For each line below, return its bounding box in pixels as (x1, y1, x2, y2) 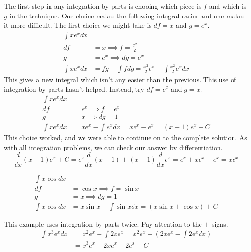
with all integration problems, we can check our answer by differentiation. (4, 142, 223, 152)
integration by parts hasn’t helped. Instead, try (4, 84, 144, 94)
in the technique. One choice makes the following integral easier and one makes (9, 10, 245, 20)
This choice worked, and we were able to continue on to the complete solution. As (4, 133, 247, 143)
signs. (211, 218, 228, 229)
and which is (209, 1, 247, 11)
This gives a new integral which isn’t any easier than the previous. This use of (4, 74, 236, 84)
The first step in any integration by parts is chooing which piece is (4, 1, 201, 11)
